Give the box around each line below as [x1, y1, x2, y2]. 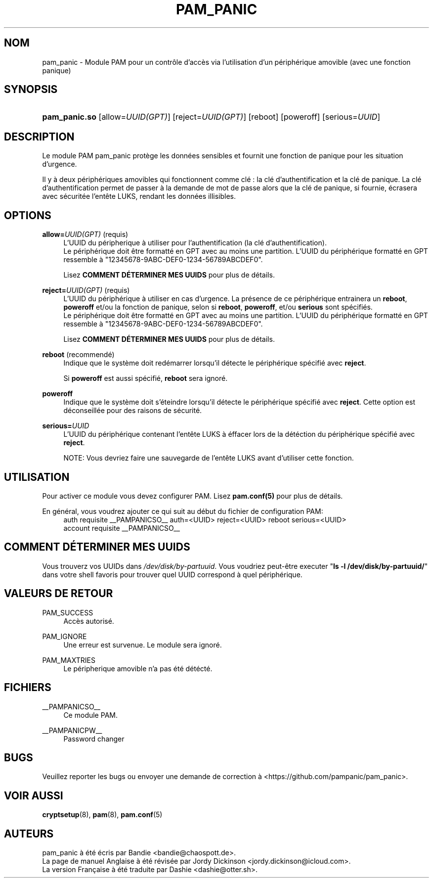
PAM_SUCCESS [42, 608, 93, 617]
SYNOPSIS [4, 83, 58, 96]
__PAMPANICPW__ [42, 726, 102, 735]
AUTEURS [4, 827, 54, 840]
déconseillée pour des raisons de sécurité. [63, 406, 202, 415]
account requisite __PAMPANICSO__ [63, 523, 180, 532]
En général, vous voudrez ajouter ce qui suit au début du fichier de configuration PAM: [42, 507, 323, 515]
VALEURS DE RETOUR [4, 587, 113, 600]
